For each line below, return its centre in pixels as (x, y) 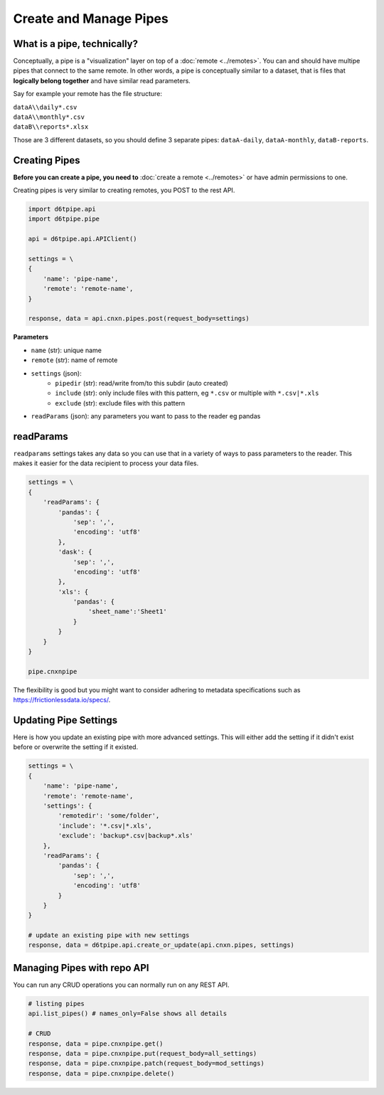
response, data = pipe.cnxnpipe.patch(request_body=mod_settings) (146, 1063)
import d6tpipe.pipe (64, 219)
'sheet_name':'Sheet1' (127, 612)
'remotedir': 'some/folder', (109, 816)
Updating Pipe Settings (65, 720)
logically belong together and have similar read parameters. (102, 80)
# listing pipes (57, 1004)
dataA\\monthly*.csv (49, 117)
